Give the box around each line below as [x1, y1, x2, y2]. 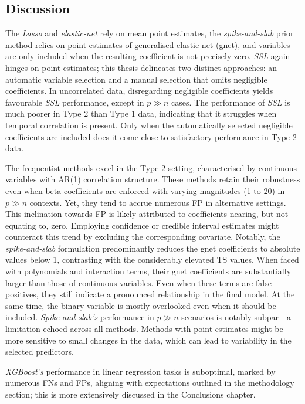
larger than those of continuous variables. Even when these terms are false [5, 276, 272, 288]
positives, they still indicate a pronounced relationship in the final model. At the [5, 288, 295, 300]
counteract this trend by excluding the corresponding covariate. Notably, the [5, 230, 280, 243]
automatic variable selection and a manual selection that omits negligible [5, 73, 267, 85]
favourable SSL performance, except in [5, 96, 144, 108]
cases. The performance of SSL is [171, 96, 290, 108]
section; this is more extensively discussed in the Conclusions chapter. [5, 388, 256, 400]
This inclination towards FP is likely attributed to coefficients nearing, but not [5, 208, 289, 220]
